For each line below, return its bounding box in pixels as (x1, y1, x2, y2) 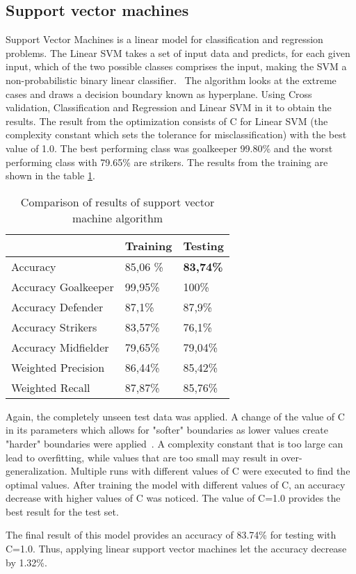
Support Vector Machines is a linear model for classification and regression (6, 32, 323, 47)
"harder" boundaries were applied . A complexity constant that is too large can (6, 436, 343, 450)
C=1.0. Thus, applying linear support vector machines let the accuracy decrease (6, 541, 347, 556)
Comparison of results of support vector (20, 193, 215, 210)
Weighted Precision (11, 359, 105, 375)
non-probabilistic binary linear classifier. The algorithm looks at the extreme (6, 72, 337, 87)
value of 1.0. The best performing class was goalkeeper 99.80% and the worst (6, 140, 333, 155)
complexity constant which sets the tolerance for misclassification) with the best (6, 127, 347, 142)
